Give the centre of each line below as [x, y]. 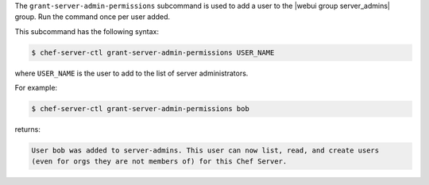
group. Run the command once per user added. [93, 17]
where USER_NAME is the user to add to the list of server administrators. [131, 73]
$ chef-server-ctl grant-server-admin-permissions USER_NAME [153, 52]
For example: [36, 88]
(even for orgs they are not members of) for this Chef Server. [159, 162]
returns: [28, 129]
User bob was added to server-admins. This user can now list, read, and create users [205, 150]
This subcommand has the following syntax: [87, 31]
